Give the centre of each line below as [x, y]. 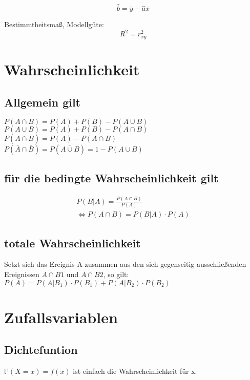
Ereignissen [22, 274]
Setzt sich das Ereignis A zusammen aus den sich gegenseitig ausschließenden [125, 264]
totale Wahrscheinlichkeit [72, 242]
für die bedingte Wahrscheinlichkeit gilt [111, 177]
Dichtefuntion [41, 350]
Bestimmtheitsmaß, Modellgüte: [54, 24]
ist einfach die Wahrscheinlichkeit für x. [135, 371]
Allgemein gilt [42, 102]
